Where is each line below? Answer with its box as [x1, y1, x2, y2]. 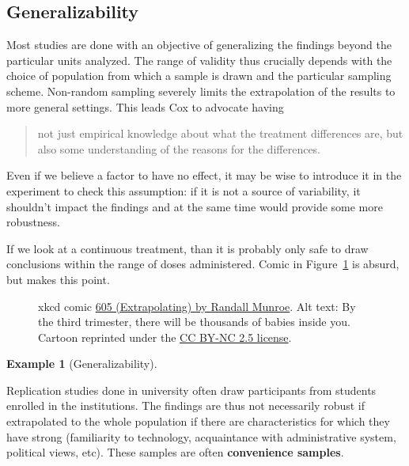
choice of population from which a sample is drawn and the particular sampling [6, 67, 392, 84]
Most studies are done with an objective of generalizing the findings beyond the [6, 36, 392, 53]
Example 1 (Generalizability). [6, 355, 157, 372]
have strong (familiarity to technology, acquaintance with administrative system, [6, 428, 396, 445]
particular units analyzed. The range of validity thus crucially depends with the [6, 51, 392, 68]
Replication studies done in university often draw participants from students [6, 381, 377, 398]
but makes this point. [6, 271, 110, 287]
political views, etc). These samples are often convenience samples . [6, 444, 344, 460]
